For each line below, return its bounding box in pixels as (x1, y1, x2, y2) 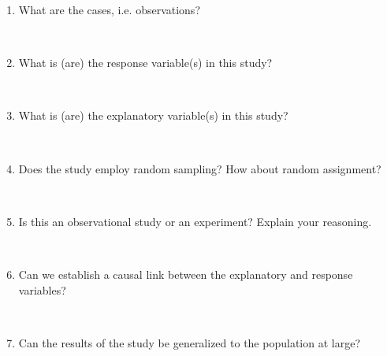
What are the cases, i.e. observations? (18, 2, 200, 17)
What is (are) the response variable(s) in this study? (18, 54, 273, 71)
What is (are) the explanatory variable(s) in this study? (18, 107, 288, 124)
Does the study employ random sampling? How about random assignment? (18, 160, 381, 176)
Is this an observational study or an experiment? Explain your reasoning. (18, 213, 372, 229)
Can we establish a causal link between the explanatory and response (18, 265, 353, 282)
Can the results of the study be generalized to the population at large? (18, 334, 360, 350)
